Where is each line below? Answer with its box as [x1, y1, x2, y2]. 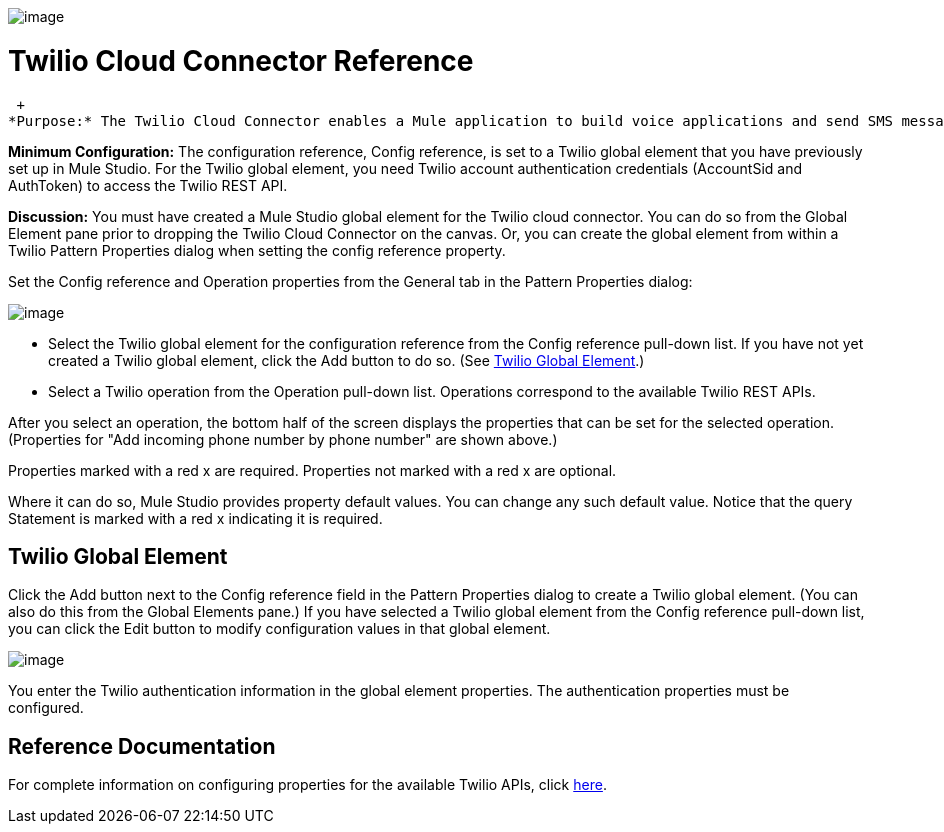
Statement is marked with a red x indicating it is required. [8, 509, 383, 527]
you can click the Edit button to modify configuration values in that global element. [8, 620, 551, 638]
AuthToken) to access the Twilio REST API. [8, 176, 288, 194]
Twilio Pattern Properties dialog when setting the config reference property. [8, 241, 506, 259]
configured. [8, 699, 84, 717]
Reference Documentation [8, 733, 276, 759]
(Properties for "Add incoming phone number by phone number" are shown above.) [8, 430, 558, 448]
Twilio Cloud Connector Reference [8, 43, 474, 78]
